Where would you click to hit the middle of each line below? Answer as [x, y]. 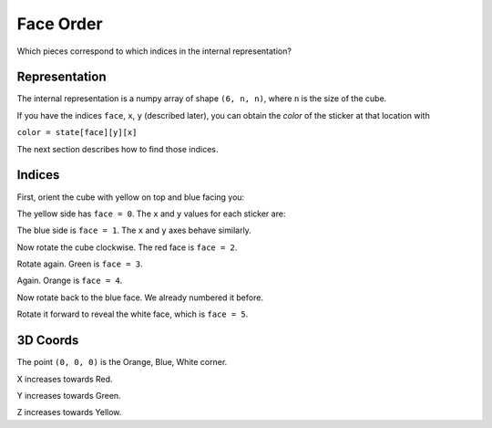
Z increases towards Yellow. [69, 412]
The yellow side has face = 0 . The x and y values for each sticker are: [151, 214]
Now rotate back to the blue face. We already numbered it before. [140, 298]
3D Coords [48, 341]
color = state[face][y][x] [77, 133]
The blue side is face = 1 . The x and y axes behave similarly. [134, 230]
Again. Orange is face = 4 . [70, 281]
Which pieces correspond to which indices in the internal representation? [154, 51]
